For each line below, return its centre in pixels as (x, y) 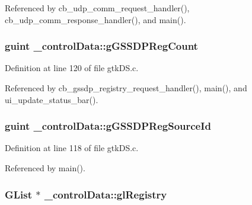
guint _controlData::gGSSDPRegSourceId (108, 126)
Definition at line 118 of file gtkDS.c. (72, 148)
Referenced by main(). (45, 168)
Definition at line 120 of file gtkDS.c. (72, 68)
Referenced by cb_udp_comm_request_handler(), (97, 8)
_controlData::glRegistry (106, 194)
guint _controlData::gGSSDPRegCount (101, 46)
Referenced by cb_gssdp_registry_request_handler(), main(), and (126, 88)
